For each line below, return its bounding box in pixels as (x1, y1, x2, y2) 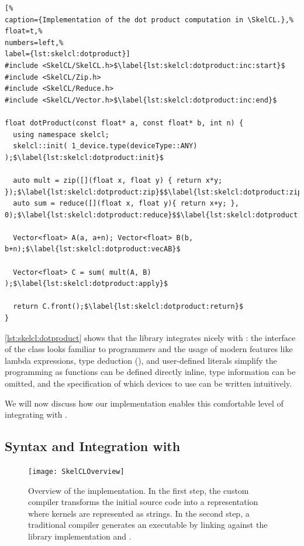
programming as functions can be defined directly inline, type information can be (5, 366, 296, 378)
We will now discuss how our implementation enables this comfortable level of (5, 397, 284, 409)
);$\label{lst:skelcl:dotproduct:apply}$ (5, 279, 168, 288)
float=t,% (5, 27, 43, 36)
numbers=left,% (5, 38, 64, 47)
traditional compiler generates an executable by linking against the (28, 518, 268, 531)
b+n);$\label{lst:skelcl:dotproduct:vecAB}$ (5, 245, 181, 254)
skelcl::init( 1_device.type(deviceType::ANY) (13, 142, 198, 151)
